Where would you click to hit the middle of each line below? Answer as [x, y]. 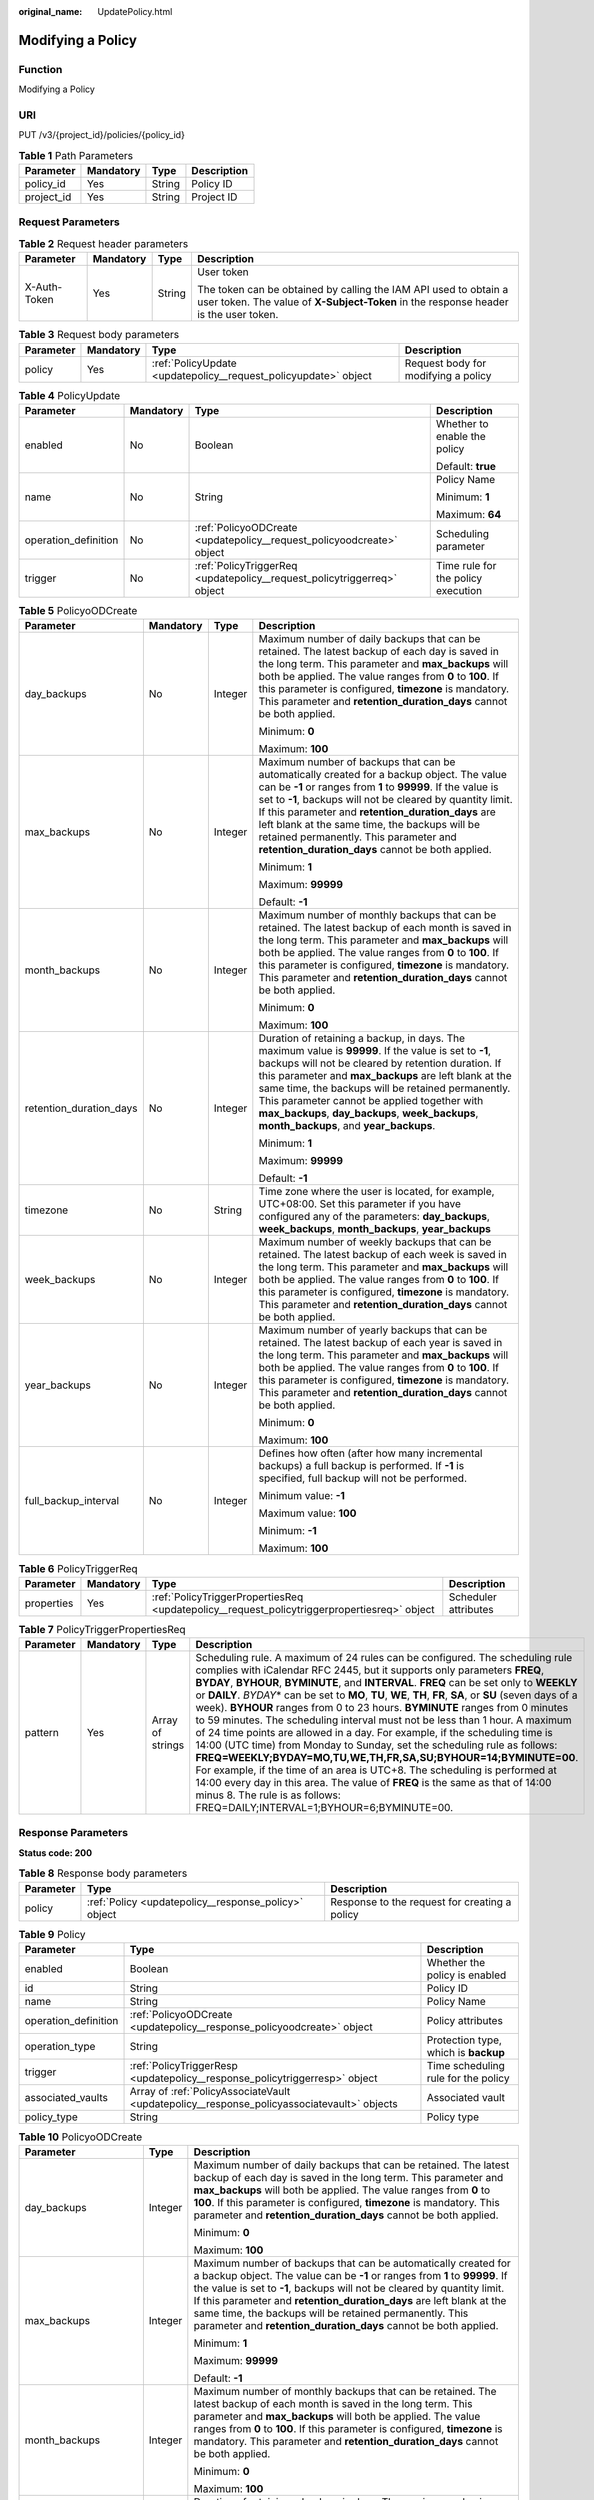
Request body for [445, 363]
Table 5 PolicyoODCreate [78, 611]
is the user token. [237, 315]
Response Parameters [73, 1833]
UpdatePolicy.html [135, 11]
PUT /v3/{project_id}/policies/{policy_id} [101, 135]
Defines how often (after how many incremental [370, 1453]
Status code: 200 [55, 1852]
